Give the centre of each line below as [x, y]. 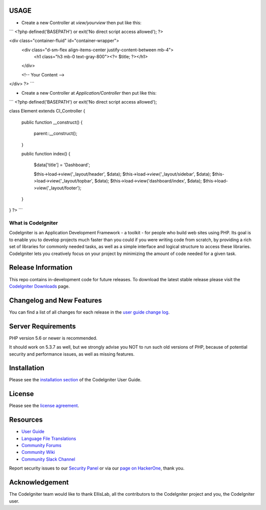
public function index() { [46, 153]
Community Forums [41, 445]
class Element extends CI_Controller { [47, 111]
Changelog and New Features [55, 300]
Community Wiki [38, 452]
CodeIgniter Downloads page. [39, 286]
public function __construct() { [52, 122]
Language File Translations [49, 438]
